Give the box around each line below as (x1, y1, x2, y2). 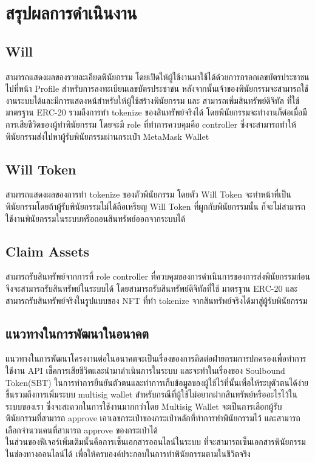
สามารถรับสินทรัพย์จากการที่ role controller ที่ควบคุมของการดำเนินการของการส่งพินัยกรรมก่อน (5, 270, 310, 283)
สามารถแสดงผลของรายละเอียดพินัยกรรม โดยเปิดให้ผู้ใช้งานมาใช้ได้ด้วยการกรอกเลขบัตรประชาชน (5, 70, 310, 83)
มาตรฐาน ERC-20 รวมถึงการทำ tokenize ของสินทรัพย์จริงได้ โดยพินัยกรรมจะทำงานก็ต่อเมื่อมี (5, 106, 307, 119)
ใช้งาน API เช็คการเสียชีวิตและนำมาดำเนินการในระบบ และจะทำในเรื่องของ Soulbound (5, 364, 285, 376)
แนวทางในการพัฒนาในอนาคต (5, 323, 149, 342)
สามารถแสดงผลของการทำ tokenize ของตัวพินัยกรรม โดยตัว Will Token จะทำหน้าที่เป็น (5, 188, 291, 201)
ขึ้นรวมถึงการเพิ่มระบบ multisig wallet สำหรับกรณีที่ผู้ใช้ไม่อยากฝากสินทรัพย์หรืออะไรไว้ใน (5, 388, 297, 401)
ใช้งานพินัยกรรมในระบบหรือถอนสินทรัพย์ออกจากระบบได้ (5, 212, 186, 224)
